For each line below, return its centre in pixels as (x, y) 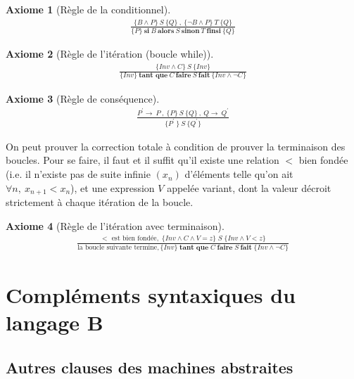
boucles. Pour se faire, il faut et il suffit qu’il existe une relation (143, 160)
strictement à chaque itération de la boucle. (100, 202)
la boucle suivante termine (118, 247)
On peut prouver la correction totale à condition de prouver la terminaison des (176, 146)
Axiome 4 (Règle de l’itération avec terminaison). (115, 225)
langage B (55, 322)
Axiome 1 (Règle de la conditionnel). (88, 9)
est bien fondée (134, 239)
